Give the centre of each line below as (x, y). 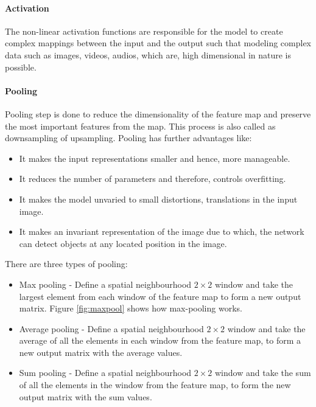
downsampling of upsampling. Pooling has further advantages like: (128, 138)
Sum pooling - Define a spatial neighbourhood (105, 373)
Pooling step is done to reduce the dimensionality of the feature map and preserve (158, 113)
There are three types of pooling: (66, 264)
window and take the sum (263, 373)
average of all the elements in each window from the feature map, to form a (160, 340)
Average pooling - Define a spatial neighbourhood (111, 328)
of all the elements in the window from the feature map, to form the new (155, 385)
